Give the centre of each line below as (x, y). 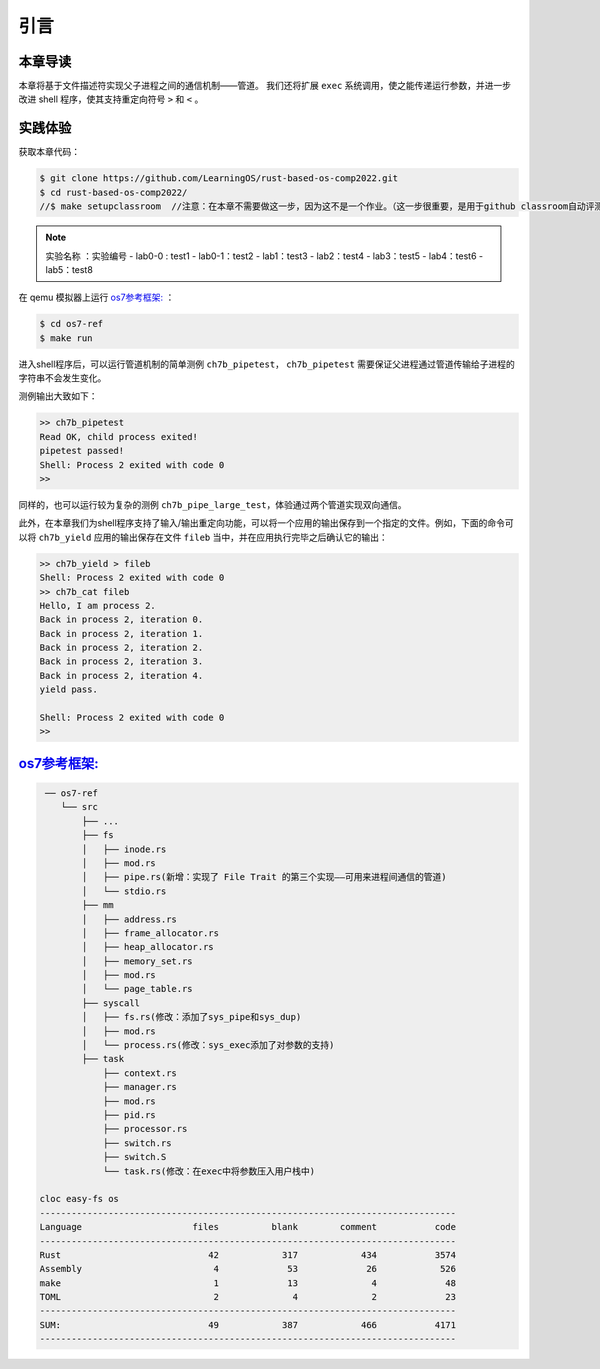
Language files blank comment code (248, 1227)
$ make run (66, 338)
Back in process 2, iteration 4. (121, 675)
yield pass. (69, 689)
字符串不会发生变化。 (62, 378)
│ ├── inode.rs (124, 849)
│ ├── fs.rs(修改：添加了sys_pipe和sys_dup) (191, 1017)
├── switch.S (134, 1157)
